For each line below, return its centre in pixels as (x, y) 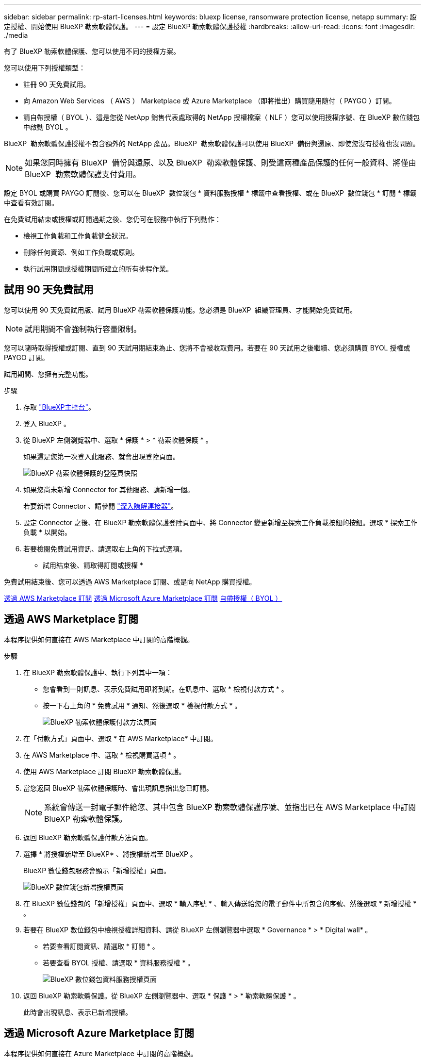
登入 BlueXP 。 (47, 423)
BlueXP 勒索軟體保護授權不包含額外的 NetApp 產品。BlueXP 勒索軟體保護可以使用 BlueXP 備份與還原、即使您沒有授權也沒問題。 (212, 143)
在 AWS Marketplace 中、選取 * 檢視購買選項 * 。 (102, 755)
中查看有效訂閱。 (31, 203)
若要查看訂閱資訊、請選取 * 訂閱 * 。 (101, 946)
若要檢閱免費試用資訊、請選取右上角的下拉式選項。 (105, 548)
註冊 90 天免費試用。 (57, 84)
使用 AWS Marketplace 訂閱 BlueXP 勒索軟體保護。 (105, 771)
